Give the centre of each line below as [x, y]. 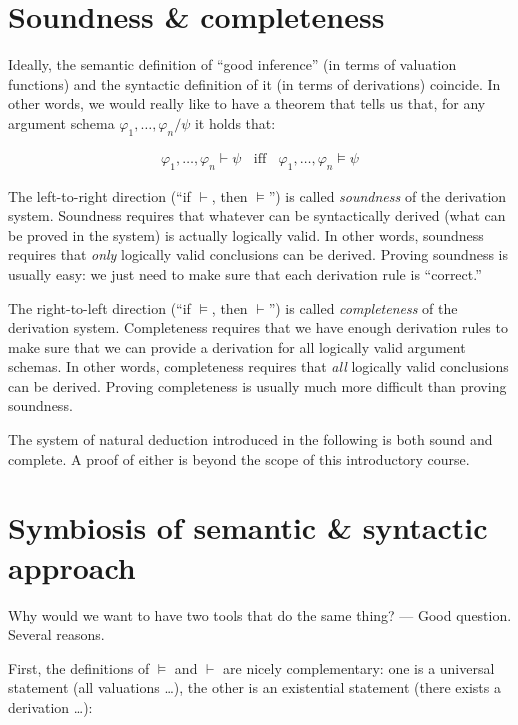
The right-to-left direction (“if [99, 307]
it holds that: [235, 122]
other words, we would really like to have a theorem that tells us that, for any [247, 103]
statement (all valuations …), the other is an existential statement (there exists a [254, 687]
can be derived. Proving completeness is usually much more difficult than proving [257, 385]
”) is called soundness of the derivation [387, 195]
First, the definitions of [79, 667]
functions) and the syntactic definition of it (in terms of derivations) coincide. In [254, 83]
